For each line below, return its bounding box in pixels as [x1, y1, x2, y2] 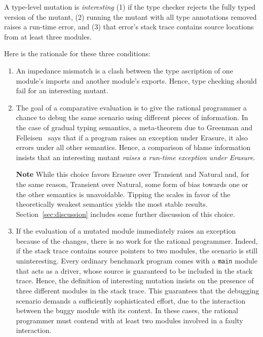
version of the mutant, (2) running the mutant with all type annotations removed [4, 11, 257, 22]
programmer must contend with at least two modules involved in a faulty [16, 315, 243, 325]
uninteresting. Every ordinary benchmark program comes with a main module [16, 255, 257, 266]
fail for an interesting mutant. [16, 85, 108, 96]
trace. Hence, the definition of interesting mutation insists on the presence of [16, 275, 254, 286]
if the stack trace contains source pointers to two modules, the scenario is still [16, 245, 258, 256]
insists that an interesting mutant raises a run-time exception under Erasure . [16, 152, 255, 162]
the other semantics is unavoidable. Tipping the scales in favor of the [16, 189, 231, 199]
